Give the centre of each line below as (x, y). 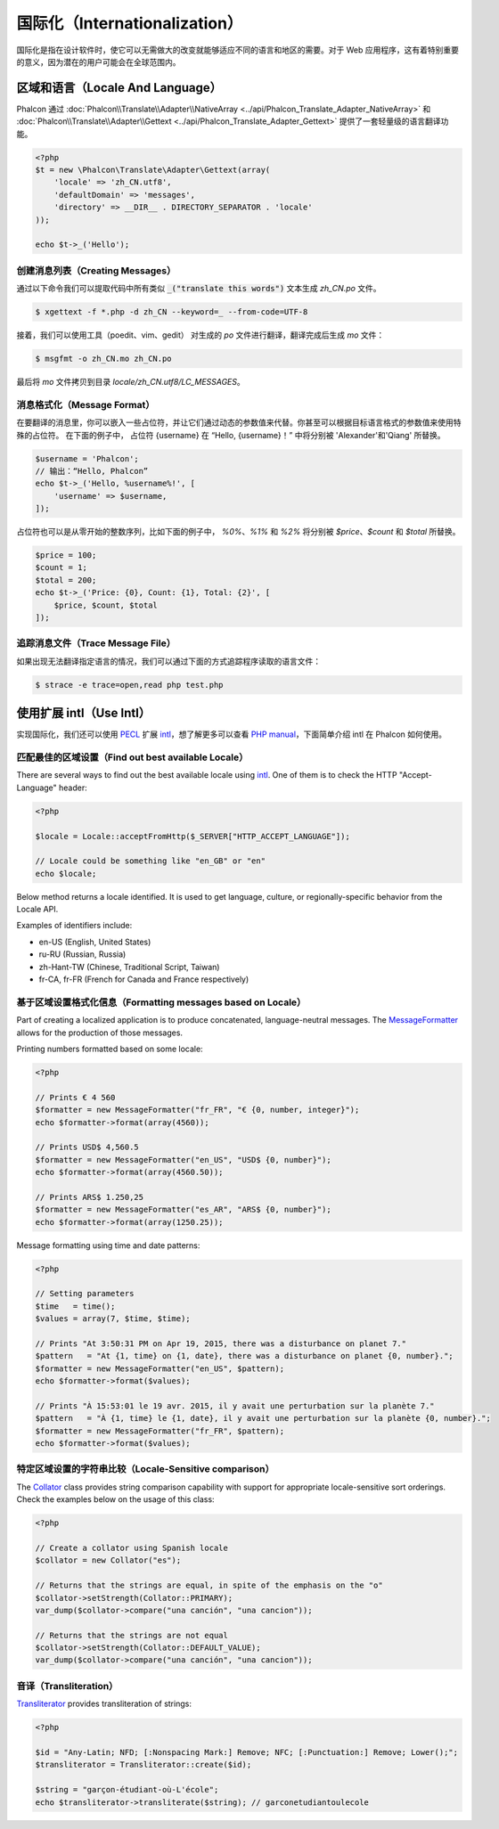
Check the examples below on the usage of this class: (115, 1499)
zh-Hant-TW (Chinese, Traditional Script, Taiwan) (129, 967)
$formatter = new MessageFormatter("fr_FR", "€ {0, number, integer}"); (197, 1110)
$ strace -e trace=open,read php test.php (129, 685)
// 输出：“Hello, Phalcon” (92, 471)
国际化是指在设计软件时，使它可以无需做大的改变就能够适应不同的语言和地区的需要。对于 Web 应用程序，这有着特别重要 (237, 50)
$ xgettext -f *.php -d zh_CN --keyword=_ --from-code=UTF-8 (172, 312)
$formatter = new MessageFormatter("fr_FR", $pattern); (160, 1431)
